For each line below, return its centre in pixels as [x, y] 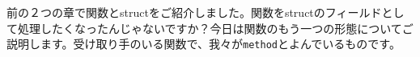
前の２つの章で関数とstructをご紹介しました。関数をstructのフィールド [194, 12]
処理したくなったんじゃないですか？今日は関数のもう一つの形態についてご [215, 28]
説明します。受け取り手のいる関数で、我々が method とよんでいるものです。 [204, 44]
